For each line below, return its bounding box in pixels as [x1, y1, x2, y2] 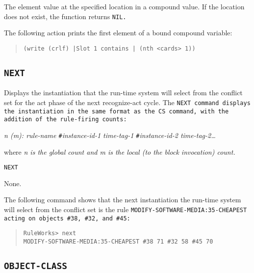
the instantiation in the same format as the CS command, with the [4, 108, 229, 115]
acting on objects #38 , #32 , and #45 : [4, 215, 130, 222]
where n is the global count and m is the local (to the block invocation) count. [4, 146, 235, 157]
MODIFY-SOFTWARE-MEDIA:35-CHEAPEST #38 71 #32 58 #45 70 [23, 238, 213, 245]
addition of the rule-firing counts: [4, 116, 127, 123]
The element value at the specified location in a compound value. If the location [4, 1, 245, 11]
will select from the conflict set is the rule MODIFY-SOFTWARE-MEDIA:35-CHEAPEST [4, 204, 247, 214]
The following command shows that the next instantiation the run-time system [4, 194, 241, 205]
